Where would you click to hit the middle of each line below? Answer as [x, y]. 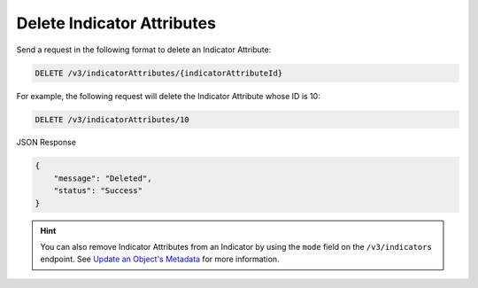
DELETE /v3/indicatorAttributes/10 [112, 119]
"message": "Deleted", [103, 178]
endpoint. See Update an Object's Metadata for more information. [160, 259]
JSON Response [46, 143]
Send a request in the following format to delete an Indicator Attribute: [144, 50]
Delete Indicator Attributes [116, 23]
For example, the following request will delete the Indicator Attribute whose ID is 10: [168, 96]
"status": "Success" [98, 191]
